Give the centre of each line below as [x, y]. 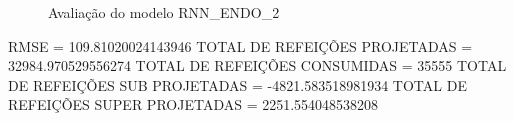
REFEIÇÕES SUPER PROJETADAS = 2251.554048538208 [193, 104]
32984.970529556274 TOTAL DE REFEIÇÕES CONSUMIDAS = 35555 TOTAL [257, 65]
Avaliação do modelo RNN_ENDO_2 [164, 12]
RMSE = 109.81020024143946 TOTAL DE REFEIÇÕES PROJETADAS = [240, 45]
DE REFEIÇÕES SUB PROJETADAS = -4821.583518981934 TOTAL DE [237, 84]
